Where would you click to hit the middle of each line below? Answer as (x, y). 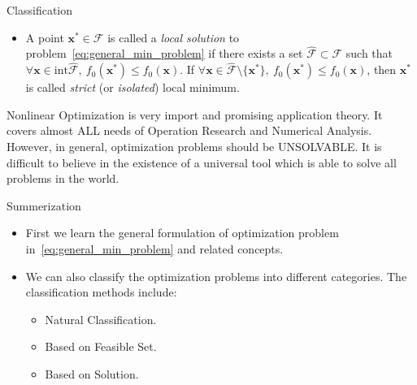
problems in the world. (63, 178)
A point (45, 37)
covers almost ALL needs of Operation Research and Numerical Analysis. (189, 130)
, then (382, 69)
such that (369, 53)
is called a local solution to (174, 37)
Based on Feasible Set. (101, 346)
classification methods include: (101, 292)
